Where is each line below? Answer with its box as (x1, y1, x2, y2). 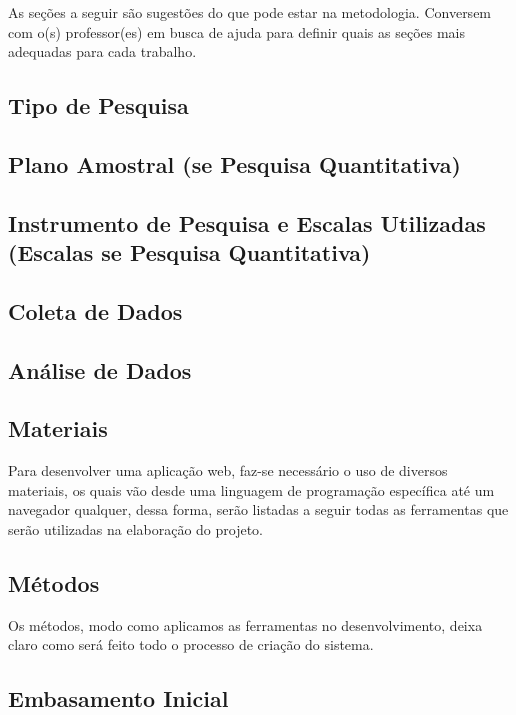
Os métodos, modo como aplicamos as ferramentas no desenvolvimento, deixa (8, 614, 483, 635)
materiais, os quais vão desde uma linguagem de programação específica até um (8, 479, 495, 500)
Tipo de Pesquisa (8, 90, 189, 121)
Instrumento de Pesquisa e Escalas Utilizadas (8, 207, 486, 238)
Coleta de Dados (8, 295, 183, 326)
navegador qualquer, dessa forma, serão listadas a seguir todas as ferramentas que (8, 499, 509, 520)
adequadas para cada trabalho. (8, 41, 197, 62)
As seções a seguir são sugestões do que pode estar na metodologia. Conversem (8, 2, 492, 22)
